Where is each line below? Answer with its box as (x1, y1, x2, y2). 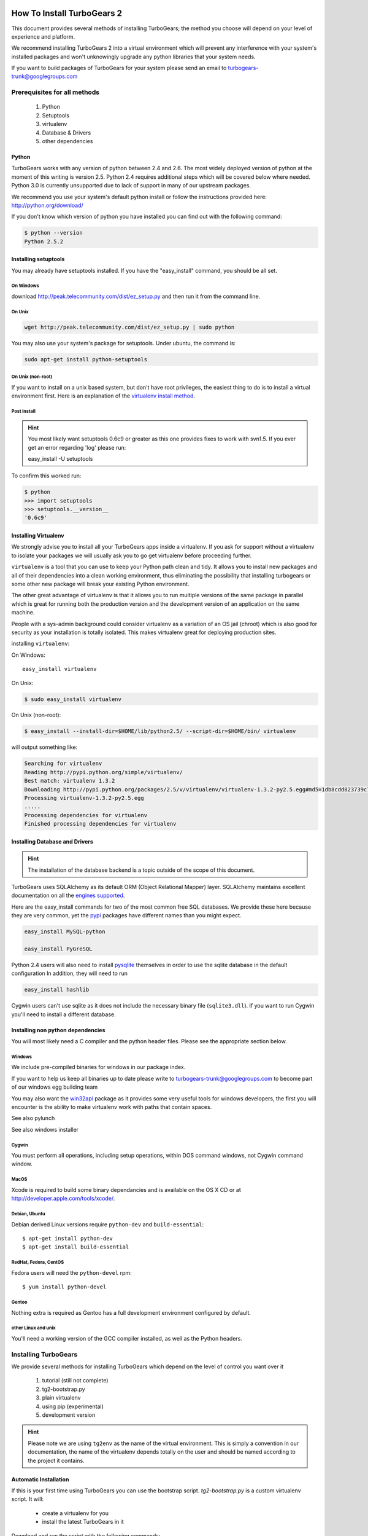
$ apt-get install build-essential (22, 1244, 129, 1250)
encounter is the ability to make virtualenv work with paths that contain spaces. (11, 1103, 212, 1110)
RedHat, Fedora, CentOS (11, 1260, 64, 1266)
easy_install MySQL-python (24, 928, 105, 935)
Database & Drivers (42, 129, 91, 136)
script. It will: (11, 1495, 44, 1503)
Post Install (11, 409, 36, 415)
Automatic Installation (11, 1475, 69, 1483)
